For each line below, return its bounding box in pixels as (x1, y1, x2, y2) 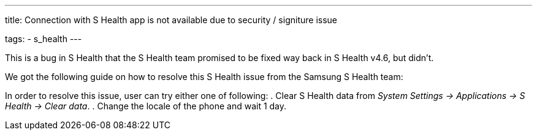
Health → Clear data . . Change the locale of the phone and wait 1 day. (5, 101, 287, 111)
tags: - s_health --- (5, 34, 82, 44)
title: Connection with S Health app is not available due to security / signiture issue (5, 15, 337, 25)
